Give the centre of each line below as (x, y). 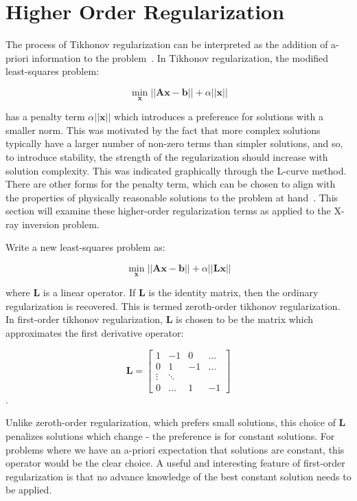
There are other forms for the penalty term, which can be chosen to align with (171, 184)
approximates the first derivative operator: (95, 333)
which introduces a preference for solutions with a (219, 116)
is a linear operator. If (89, 292)
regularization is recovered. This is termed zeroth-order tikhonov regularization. (173, 305)
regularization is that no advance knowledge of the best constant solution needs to (178, 476)
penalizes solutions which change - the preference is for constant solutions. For (170, 435)
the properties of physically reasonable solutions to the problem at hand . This (172, 197)
